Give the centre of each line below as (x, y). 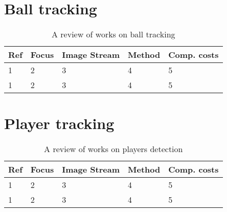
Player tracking (59, 123)
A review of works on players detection (113, 149)
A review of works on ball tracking (113, 34)
